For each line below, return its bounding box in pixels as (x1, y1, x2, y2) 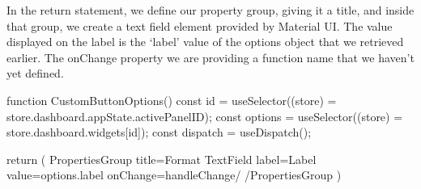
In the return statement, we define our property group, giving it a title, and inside (6, 2, 415, 18)
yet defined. (6, 65, 64, 82)
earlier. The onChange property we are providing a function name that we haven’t (6, 48, 415, 65)
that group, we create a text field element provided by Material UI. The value (6, 17, 393, 34)
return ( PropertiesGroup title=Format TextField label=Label (6, 150, 317, 167)
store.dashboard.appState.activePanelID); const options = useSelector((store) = (6, 107, 403, 124)
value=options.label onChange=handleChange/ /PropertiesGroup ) (6, 166, 342, 183)
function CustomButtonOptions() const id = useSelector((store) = (6, 91, 337, 108)
